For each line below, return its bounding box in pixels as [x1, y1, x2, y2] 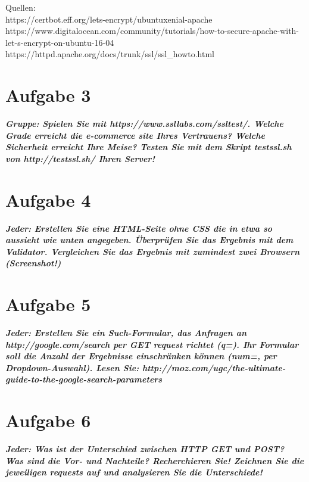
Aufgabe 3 [5, 83, 91, 107]
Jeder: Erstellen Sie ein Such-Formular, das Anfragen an [5, 326, 247, 339]
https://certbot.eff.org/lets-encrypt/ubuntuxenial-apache [5, 13, 213, 25]
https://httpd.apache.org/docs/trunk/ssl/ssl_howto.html [5, 48, 214, 60]
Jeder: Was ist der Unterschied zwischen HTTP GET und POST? [5, 443, 285, 455]
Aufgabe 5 [5, 292, 91, 316]
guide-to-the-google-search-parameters [5, 373, 163, 385]
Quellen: [5, 1, 36, 13]
